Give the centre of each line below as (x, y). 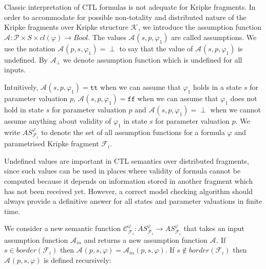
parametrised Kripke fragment (52, 143)
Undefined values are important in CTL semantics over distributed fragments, (127, 160)
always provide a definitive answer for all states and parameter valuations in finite (133, 201)
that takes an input (214, 228)
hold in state (24, 109)
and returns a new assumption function (146, 239)
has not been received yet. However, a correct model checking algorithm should (129, 191)
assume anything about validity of (58, 120)
